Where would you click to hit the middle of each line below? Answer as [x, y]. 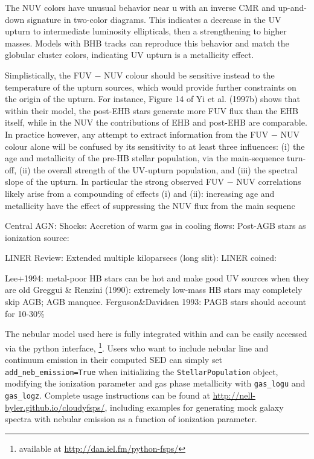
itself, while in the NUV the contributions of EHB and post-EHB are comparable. [156, 122]
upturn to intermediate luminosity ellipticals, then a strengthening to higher [146, 31]
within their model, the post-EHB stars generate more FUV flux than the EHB [152, 110]
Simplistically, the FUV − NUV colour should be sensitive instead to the [140, 75]
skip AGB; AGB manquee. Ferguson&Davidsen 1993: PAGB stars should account [155, 302]
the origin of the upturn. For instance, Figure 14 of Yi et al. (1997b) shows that [152, 99]
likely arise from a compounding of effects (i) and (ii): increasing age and [140, 193]
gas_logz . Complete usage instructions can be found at [107, 395]
